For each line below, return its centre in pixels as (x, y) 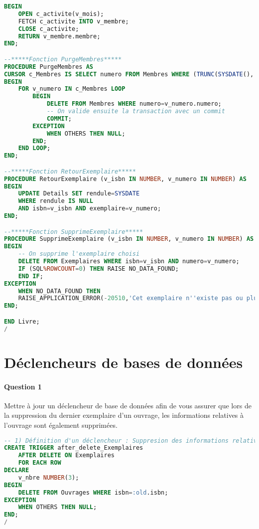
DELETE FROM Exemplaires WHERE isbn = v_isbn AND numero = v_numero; (129, 262)
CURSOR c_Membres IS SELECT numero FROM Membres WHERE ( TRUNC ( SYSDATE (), (129, 74)
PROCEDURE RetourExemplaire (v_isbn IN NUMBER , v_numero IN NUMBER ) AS (125, 179)
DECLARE (17, 470)
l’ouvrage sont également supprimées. (61, 425)
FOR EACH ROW (40, 463)
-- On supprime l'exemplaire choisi (79, 254)
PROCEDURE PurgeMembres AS (49, 67)
